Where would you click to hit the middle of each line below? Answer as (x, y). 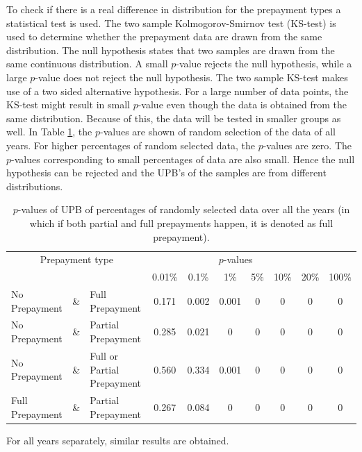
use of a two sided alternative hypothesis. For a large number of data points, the (178, 91)
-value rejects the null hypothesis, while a (264, 64)
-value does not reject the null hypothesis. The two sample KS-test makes (191, 77)
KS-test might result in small (68, 104)
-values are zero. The (307, 145)
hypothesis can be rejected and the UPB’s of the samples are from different (166, 173)
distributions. (35, 186)
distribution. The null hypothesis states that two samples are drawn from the (171, 50)
